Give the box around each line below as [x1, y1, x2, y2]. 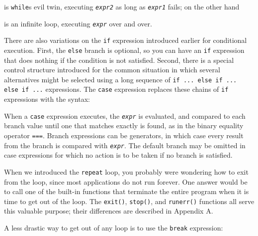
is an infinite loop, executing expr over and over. [4, 18, 152, 28]
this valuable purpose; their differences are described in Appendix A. [4, 206, 213, 216]
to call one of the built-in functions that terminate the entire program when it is [4, 186, 249, 197]
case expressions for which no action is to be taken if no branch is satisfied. [4, 150, 233, 160]
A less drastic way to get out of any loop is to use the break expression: [4, 222, 223, 233]
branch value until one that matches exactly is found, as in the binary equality [4, 120, 244, 131]
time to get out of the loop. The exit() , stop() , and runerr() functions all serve [4, 196, 255, 206]
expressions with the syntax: [4, 94, 90, 104]
